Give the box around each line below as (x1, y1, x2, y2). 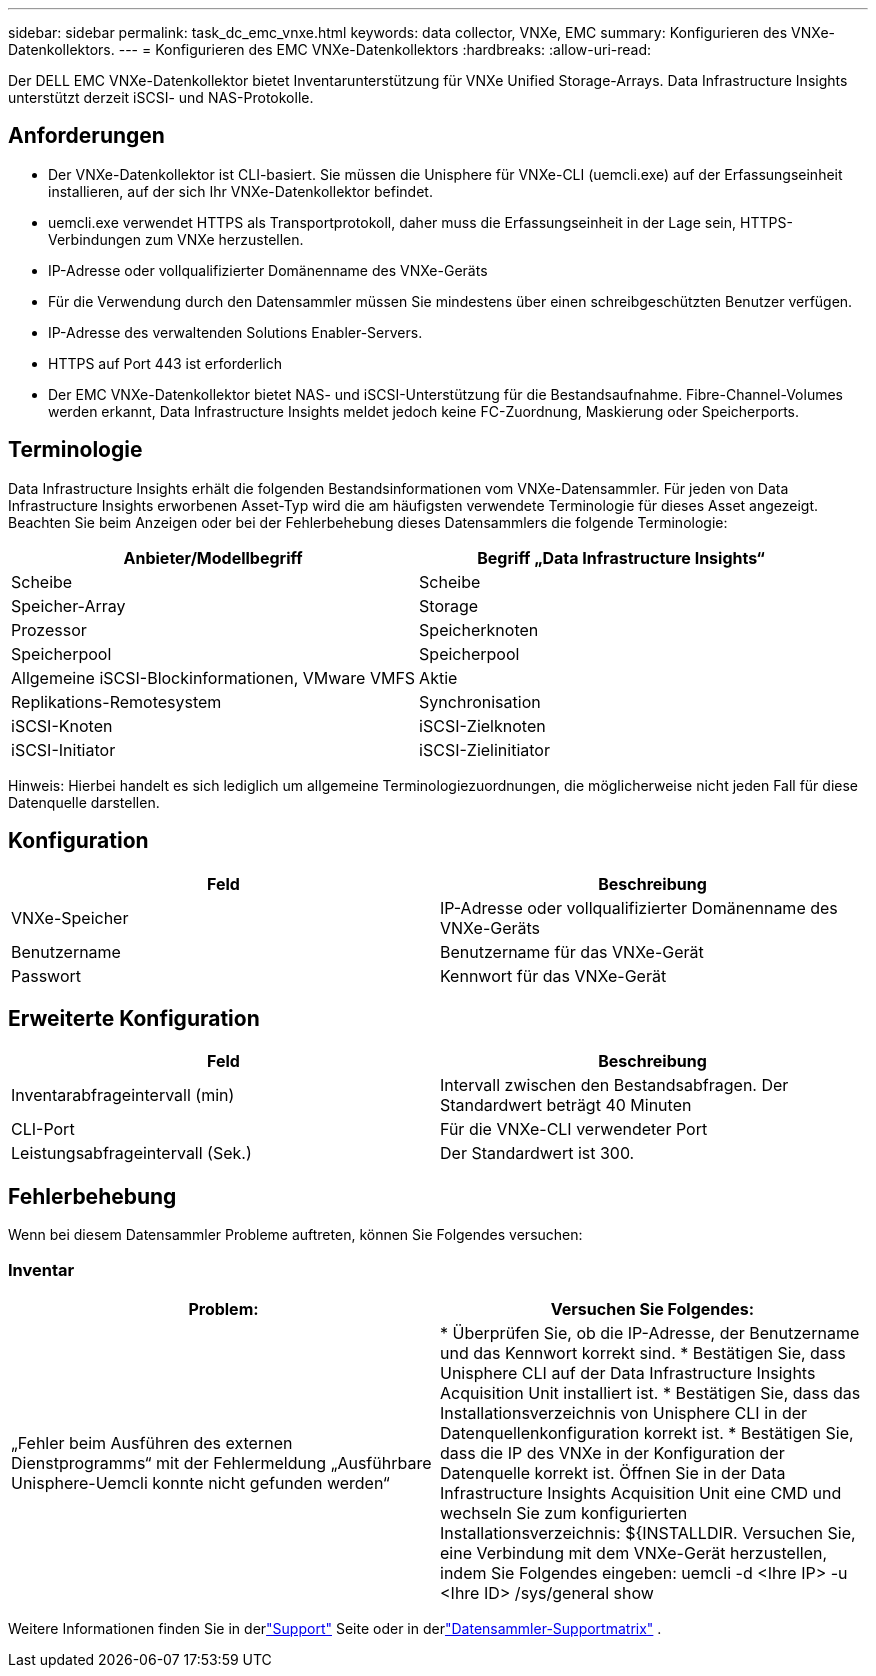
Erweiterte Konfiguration (8, 1005, 260, 1031)
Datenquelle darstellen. (8, 793, 160, 811)
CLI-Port (11, 1119, 75, 1140)
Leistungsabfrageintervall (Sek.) (11, 1143, 252, 1164)
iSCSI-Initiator (11, 739, 116, 760)
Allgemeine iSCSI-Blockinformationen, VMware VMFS (11, 667, 416, 688)
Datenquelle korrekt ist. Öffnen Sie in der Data (440, 1462, 786, 1483)
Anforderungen (8, 123, 165, 149)
